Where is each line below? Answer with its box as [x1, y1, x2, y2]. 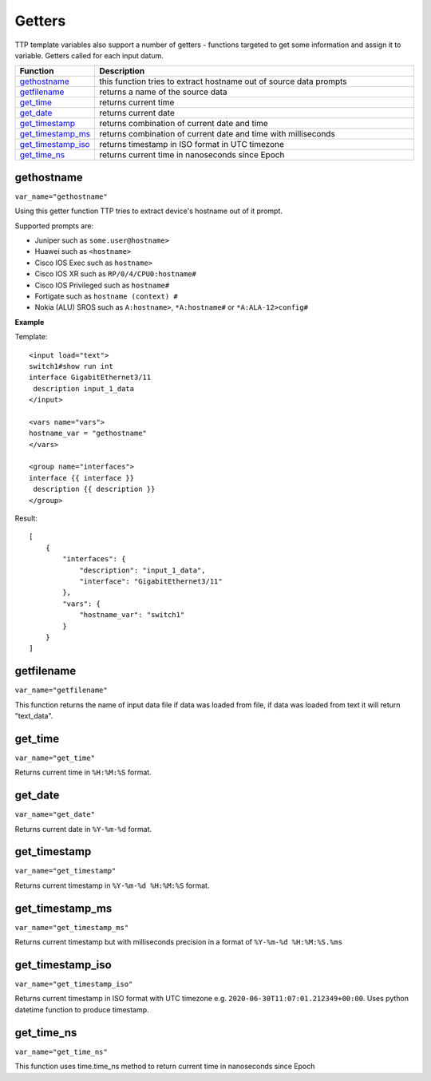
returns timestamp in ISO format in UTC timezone [99, 139, 285, 150]
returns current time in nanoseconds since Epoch [99, 149, 285, 160]
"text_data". [14, 711, 53, 720]
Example [14, 317, 45, 327]
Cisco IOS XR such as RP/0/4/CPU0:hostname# [34, 269, 197, 279]
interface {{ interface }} [29, 473, 135, 482]
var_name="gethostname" [14, 192, 108, 201]
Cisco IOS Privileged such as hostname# [34, 280, 170, 290]
